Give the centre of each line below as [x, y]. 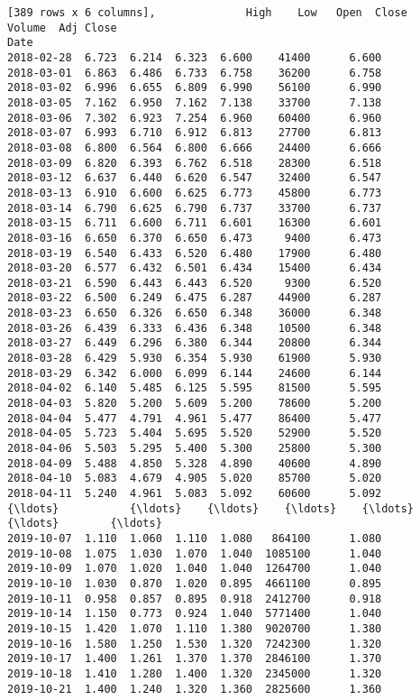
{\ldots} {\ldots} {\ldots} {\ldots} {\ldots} [211, 508]
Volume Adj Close [62, 28]
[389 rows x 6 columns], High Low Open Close [207, 13]
